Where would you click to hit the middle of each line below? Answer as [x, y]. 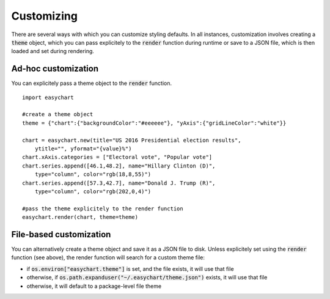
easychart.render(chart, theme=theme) [80, 217]
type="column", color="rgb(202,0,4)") [93, 191]
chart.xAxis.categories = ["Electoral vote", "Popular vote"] [117, 157]
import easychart [48, 97]
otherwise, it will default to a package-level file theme [94, 286]
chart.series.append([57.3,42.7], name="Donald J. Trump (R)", [119, 183]
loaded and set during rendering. [53, 51]
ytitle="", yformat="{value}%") [83, 149]
